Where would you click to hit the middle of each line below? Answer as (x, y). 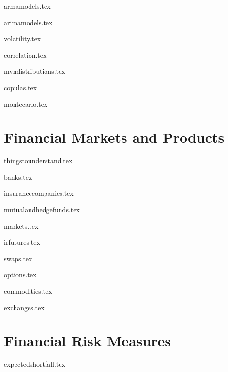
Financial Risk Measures (88, 341)
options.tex (20, 275)
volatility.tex (23, 39)
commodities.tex (28, 291)
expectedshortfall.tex (35, 364)
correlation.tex (25, 55)
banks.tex (18, 177)
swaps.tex (18, 258)
